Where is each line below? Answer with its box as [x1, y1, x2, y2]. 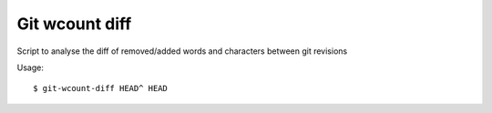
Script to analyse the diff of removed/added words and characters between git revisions [16, 46, 348, 56]
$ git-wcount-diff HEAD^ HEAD [33, 83, 169, 94]
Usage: [16, 62, 45, 73]
